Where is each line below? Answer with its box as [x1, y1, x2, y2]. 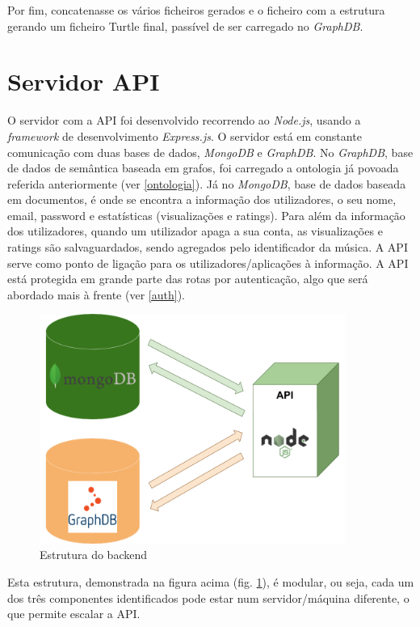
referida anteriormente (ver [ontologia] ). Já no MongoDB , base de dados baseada [7, 175, 406, 192]
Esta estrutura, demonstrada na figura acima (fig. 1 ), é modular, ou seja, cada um [7, 574, 414, 591]
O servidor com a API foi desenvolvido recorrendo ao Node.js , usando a [7, 112, 361, 129]
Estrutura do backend [40, 546, 147, 563]
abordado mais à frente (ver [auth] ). [7, 286, 185, 303]
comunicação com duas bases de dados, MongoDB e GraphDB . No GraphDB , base [7, 143, 414, 160]
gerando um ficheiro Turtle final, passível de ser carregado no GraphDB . [7, 17, 363, 34]
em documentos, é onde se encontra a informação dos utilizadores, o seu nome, [7, 191, 397, 208]
